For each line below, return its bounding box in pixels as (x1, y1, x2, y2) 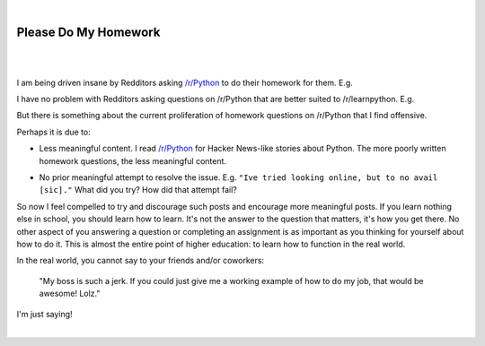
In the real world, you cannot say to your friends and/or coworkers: (16, 255, 265, 266)
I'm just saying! (16, 308, 73, 319)
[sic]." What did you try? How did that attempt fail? (39, 185, 237, 195)
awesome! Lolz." (39, 288, 101, 299)
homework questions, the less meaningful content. (39, 155, 227, 166)
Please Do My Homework (16, 24, 161, 39)
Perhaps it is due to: (16, 126, 92, 137)
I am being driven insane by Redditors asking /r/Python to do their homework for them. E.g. (16, 77, 354, 88)
